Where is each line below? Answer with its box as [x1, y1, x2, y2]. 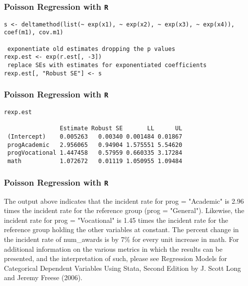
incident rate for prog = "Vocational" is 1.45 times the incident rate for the [4, 214, 228, 225]
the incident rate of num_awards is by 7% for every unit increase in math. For [4, 234, 239, 244]
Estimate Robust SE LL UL [60, 125, 183, 132]
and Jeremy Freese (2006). [4, 272, 83, 283]
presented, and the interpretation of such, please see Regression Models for [4, 253, 227, 263]
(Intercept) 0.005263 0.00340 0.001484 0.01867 [7, 133, 183, 141]
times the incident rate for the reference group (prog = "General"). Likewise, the [4, 205, 245, 215]
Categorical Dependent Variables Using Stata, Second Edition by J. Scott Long [4, 262, 241, 273]
